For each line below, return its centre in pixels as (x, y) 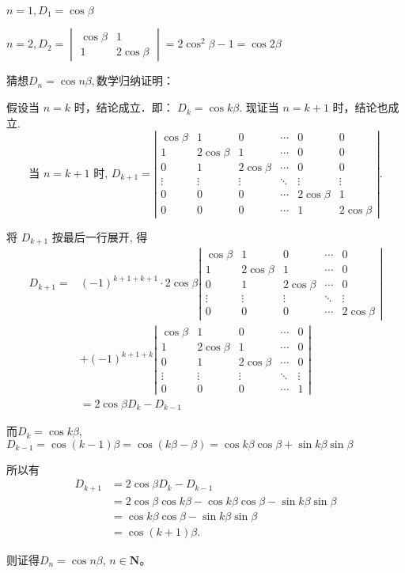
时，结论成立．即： (124, 107)
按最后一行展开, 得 (100, 236)
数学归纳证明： (135, 80)
